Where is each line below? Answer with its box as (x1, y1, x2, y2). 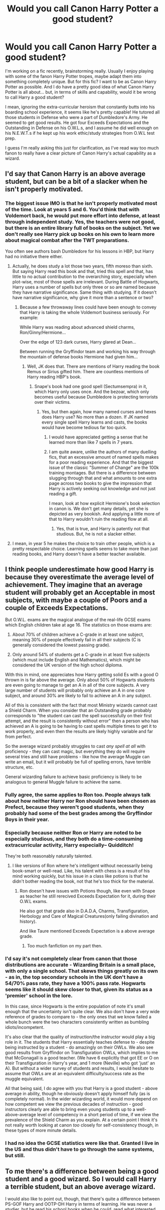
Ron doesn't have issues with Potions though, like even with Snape (19, 888, 155, 894)
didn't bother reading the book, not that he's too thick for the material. (12, 878, 154, 884)
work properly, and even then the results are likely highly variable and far (5, 729, 154, 735)
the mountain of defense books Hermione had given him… (19, 353, 138, 359)
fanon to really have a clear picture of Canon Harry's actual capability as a (5, 150, 156, 156)
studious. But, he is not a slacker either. (56, 531, 136, 537)
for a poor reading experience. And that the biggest (49, 459, 154, 465)
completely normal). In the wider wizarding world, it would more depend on (5, 1095, 158, 1101)
